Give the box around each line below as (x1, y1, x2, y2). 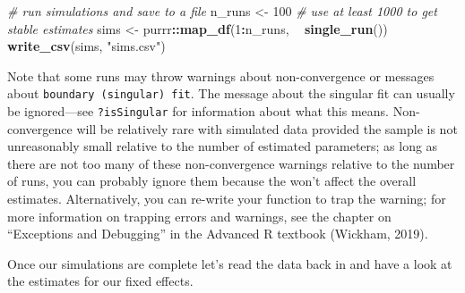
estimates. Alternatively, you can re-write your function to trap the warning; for (7, 189, 446, 208)
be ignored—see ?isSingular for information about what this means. (7, 102, 390, 121)
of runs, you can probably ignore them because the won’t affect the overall (7, 172, 417, 190)
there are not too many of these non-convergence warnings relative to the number (7, 154, 455, 172)
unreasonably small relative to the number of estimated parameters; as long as (7, 137, 438, 155)
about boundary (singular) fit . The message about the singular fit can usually (7, 84, 455, 103)
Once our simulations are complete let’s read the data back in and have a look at (7, 254, 452, 272)
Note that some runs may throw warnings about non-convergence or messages (7, 66, 435, 85)
